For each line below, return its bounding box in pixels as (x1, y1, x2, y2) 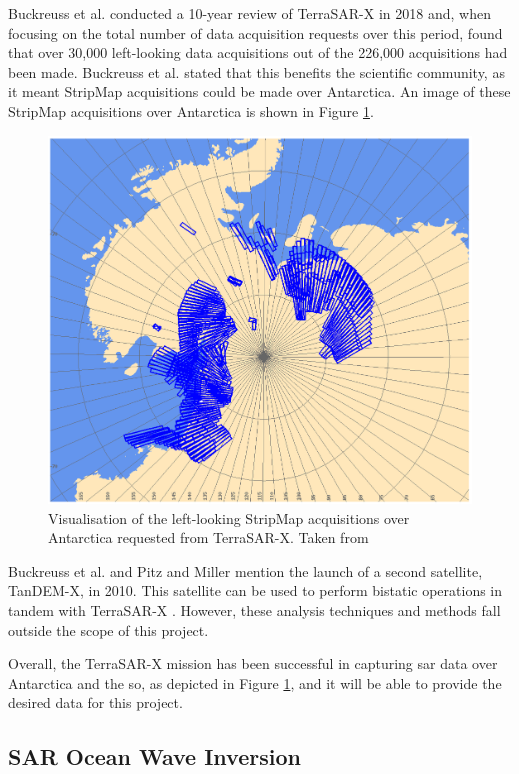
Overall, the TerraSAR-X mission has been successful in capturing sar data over (8, 653, 498, 674)
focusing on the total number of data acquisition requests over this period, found (8, 22, 503, 43)
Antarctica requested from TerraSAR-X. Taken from (48, 527, 369, 548)
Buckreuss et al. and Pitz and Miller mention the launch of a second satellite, (8, 560, 483, 581)
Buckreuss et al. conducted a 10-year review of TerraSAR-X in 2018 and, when (8, 3, 491, 23)
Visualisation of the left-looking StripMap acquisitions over (48, 507, 410, 528)
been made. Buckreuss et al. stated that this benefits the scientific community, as (8, 61, 505, 82)
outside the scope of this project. (8, 619, 209, 640)
